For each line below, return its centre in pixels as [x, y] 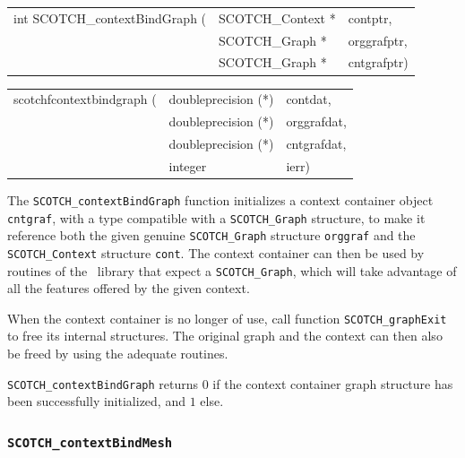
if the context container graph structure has [333, 383]
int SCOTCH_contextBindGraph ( [110, 17]
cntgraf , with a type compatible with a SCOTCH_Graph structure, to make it [216, 217]
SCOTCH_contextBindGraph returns [103, 383]
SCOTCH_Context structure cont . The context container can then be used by [216, 252]
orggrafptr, [378, 40]
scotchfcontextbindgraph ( [85, 99]
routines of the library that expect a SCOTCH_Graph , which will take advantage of [232, 270]
